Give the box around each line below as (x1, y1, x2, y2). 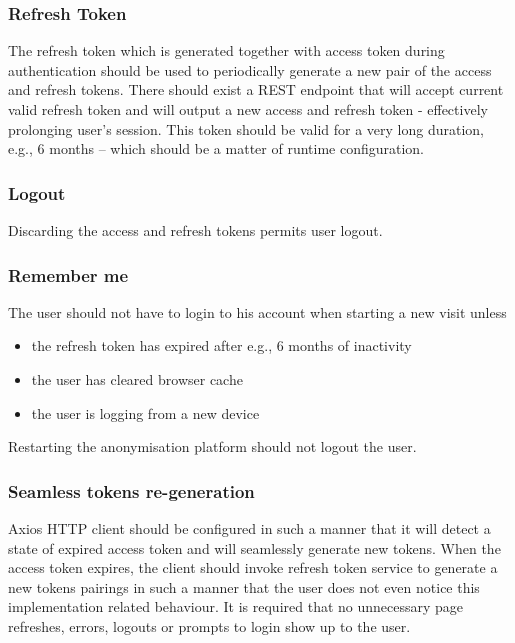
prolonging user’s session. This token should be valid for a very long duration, (8, 118, 484, 139)
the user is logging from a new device (31, 402, 260, 423)
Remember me (8, 262, 129, 287)
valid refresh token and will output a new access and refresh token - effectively (8, 99, 488, 119)
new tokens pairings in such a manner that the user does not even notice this (8, 576, 480, 597)
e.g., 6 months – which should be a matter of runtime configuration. (8, 138, 425, 159)
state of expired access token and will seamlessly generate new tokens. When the (8, 537, 501, 558)
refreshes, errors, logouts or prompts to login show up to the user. (8, 615, 411, 636)
